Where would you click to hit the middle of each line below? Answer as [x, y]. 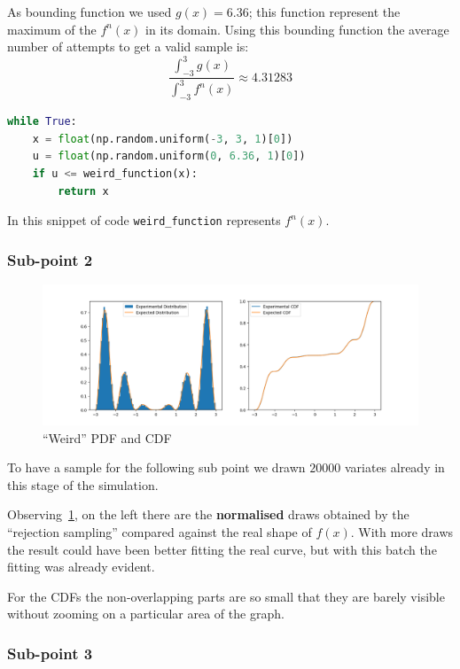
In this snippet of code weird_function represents [144, 220]
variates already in [394, 467]
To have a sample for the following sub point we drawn [156, 467]
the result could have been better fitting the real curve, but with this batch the [222, 549]
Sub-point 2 [50, 259]
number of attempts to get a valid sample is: [128, 47]
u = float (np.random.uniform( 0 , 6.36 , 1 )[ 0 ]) [169, 156]
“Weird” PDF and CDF [107, 437]
